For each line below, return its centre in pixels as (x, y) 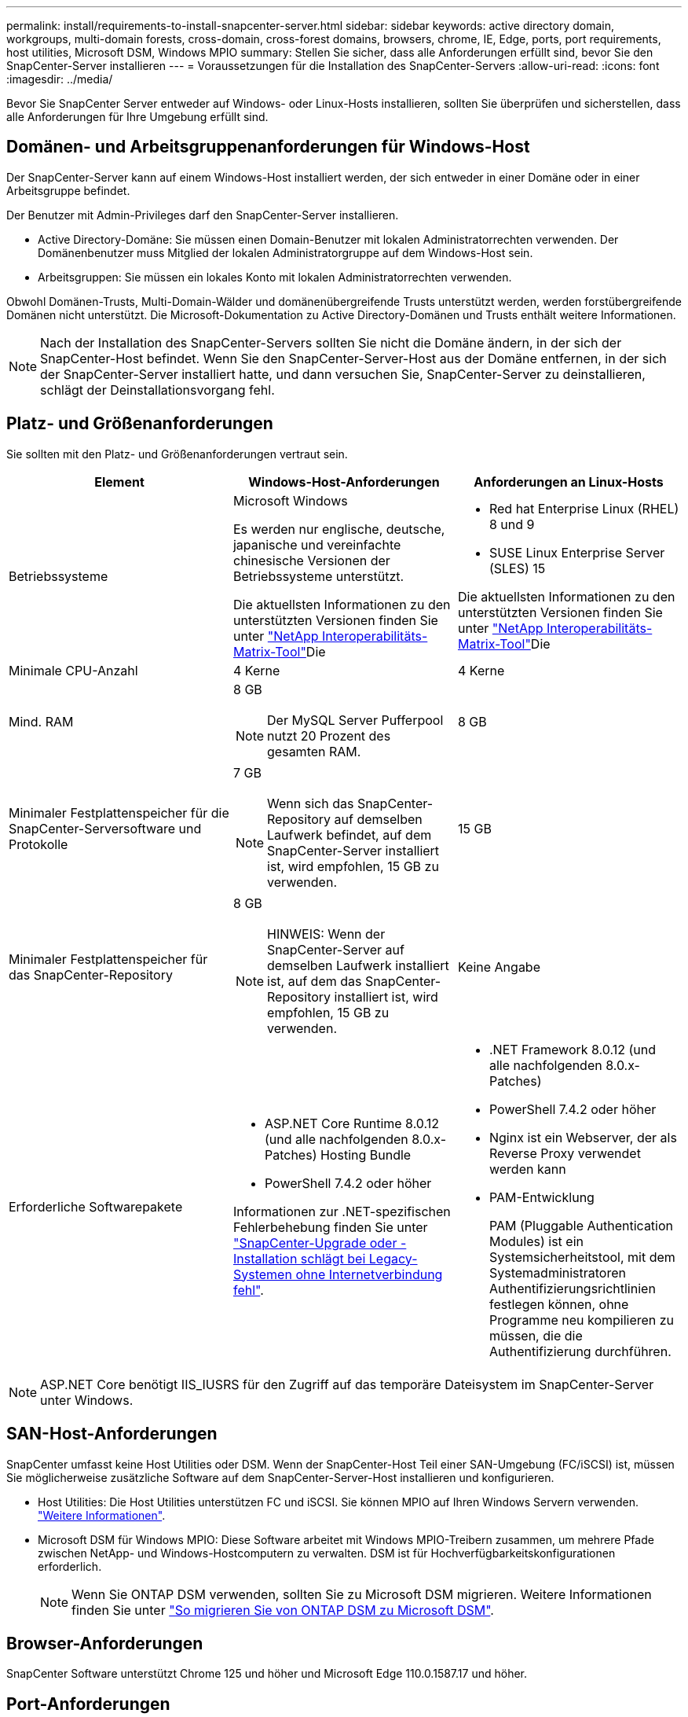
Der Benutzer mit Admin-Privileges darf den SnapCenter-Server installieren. (203, 215)
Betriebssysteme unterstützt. (318, 576)
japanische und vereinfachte (317, 544)
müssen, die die (536, 1335)
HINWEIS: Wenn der (326, 934)
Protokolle (38, 844)
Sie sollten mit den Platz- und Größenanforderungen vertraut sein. (177, 454)
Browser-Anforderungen (105, 1643)
